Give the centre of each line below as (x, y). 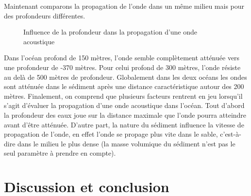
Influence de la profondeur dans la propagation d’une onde (110, 32)
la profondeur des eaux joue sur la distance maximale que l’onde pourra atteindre (125, 115)
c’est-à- (231, 134)
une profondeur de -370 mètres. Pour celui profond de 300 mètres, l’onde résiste (122, 67)
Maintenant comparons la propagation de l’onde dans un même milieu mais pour (124, 6)
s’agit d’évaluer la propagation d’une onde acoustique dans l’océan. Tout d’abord (124, 105)
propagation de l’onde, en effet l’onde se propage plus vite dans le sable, (111, 134)
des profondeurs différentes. (45, 15)
